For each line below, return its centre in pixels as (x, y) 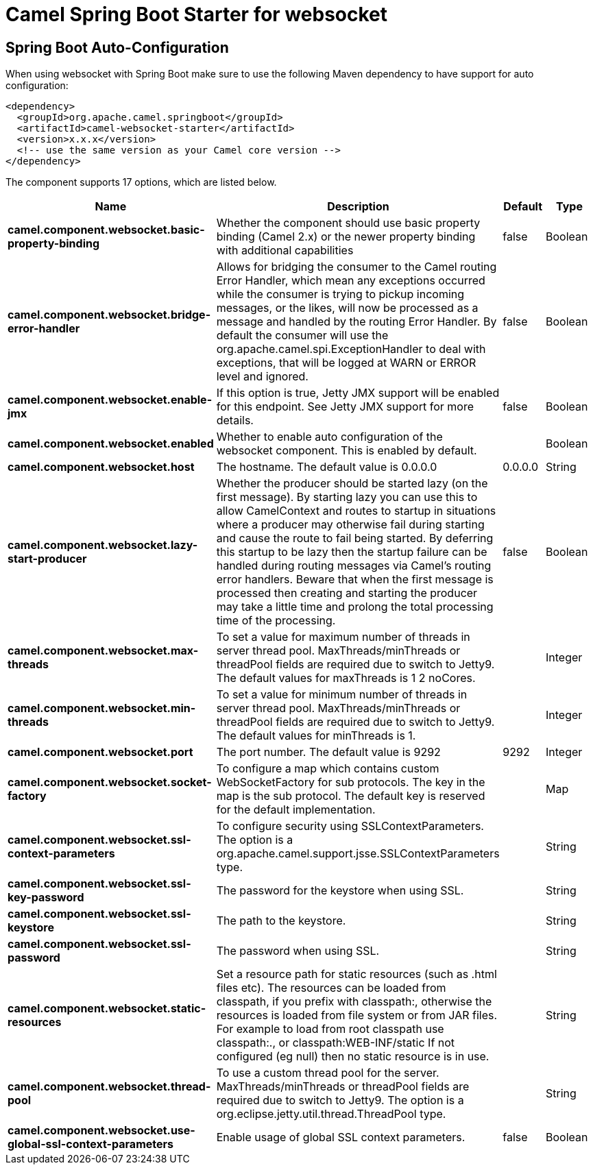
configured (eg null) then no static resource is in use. (353, 1057)
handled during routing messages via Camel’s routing (354, 566)
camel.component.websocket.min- (102, 708)
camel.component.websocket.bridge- (109, 315)
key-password (46, 898)
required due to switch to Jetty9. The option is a (340, 1100)
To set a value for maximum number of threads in (343, 637)
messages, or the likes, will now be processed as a (347, 308)
